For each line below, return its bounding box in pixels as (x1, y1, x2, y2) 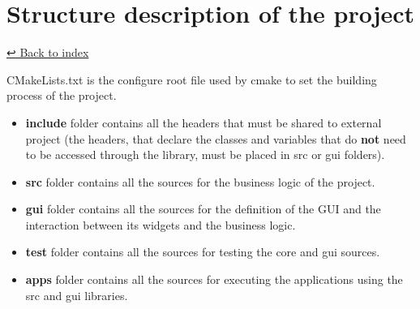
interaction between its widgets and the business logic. (25, 216, 296, 233)
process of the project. (6, 87, 117, 104)
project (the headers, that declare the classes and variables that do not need (25, 130, 406, 147)
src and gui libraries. (25, 286, 128, 303)
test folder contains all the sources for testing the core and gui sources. (25, 243, 380, 260)
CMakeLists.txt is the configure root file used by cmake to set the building (6, 71, 377, 88)
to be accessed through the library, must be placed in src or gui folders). (25, 146, 385, 163)
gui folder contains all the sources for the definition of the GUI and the (25, 200, 381, 217)
